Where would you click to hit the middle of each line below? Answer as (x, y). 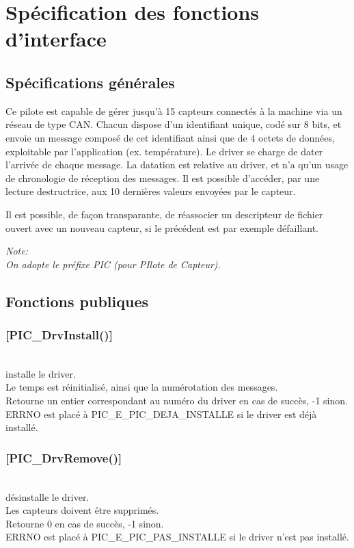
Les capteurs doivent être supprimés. (82, 510)
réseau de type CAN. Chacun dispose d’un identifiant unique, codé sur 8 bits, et (174, 124)
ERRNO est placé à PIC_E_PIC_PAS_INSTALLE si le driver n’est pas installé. (177, 537)
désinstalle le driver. (47, 496)
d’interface (56, 39)
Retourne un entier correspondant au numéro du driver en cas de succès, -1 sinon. (177, 401)
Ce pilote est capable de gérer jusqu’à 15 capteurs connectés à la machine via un (174, 110)
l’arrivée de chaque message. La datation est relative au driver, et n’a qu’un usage (177, 165)
